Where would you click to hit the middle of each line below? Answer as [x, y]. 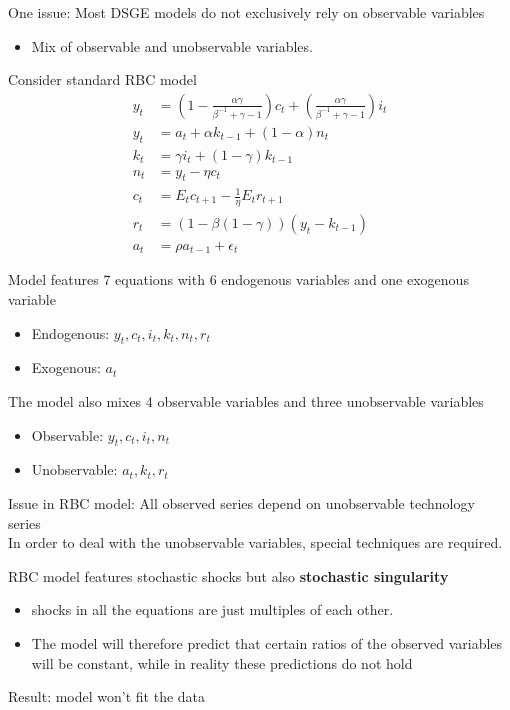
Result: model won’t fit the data [107, 696]
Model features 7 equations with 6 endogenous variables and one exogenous [238, 279]
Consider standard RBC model [102, 79]
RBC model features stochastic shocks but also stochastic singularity [228, 575]
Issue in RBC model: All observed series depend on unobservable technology [241, 502]
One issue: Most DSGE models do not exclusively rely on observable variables [246, 12]
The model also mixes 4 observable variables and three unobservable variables [246, 400]
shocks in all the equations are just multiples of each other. [212, 609]
